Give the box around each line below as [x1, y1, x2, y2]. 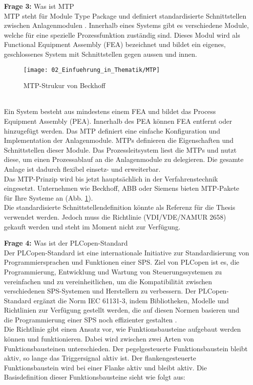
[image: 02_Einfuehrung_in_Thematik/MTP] [23, 66, 160, 73]
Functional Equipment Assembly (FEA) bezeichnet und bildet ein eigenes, [4, 39, 226, 49]
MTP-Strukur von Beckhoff [23, 80, 105, 91]
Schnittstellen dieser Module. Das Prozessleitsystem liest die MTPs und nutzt [4, 144, 237, 155]
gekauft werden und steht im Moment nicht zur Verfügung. [4, 221, 181, 231]
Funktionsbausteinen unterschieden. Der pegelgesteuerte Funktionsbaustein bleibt [4, 343, 248, 353]
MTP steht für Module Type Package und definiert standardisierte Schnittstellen [4, 10, 247, 21]
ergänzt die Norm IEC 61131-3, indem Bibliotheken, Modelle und [33, 295, 229, 305]
